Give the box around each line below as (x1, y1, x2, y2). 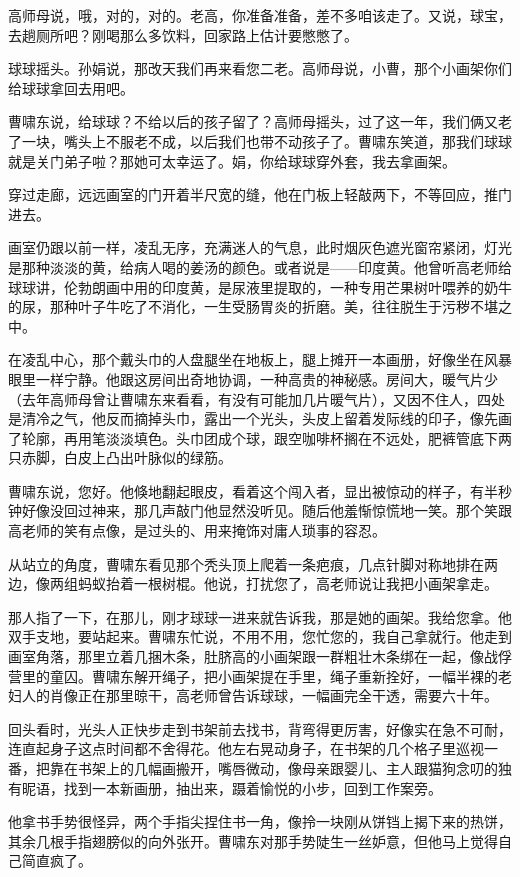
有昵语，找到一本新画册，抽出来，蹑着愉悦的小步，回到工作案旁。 (8, 777, 442, 798)
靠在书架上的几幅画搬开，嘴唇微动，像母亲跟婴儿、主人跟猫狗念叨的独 (49, 758, 512, 778)
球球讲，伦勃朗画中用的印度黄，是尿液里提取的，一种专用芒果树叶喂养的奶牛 (8, 276, 512, 297)
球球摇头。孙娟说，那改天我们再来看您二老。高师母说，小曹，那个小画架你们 (8, 58, 512, 79)
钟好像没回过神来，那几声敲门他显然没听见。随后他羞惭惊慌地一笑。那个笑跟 (8, 500, 512, 521)
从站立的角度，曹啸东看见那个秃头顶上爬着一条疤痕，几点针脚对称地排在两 (8, 553, 498, 574)
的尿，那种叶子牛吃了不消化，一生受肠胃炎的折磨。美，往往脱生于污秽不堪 (8, 296, 498, 317)
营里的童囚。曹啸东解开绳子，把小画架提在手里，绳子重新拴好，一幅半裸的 (8, 665, 498, 686)
